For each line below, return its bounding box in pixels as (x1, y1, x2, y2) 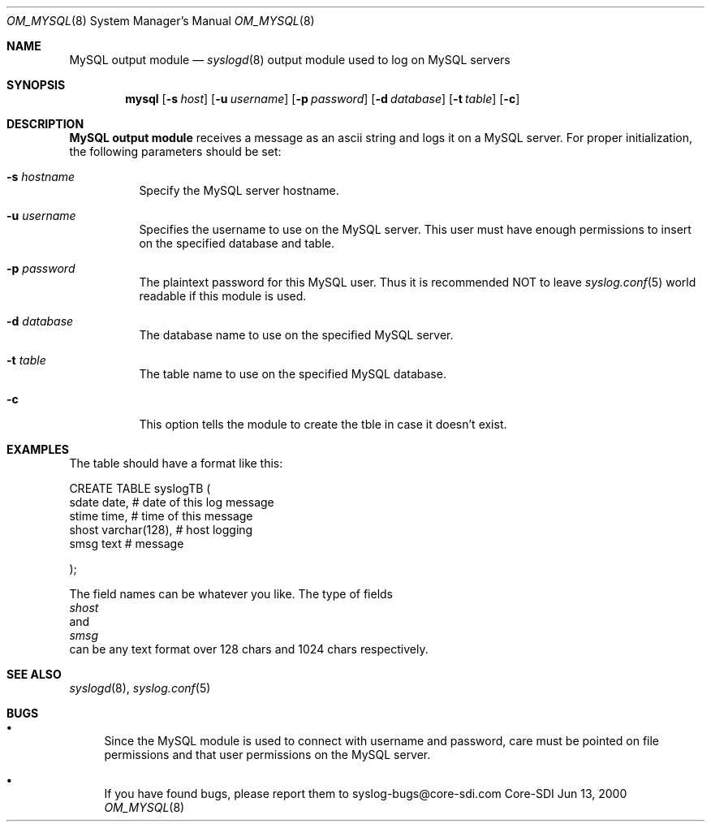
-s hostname (6, 170, 75, 183)
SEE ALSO (6, 667, 62, 681)
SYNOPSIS (6, 78, 66, 92)
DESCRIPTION (6, 117, 84, 131)
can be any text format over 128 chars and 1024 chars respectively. (69, 642, 429, 656)
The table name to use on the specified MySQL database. (139, 367, 446, 381)
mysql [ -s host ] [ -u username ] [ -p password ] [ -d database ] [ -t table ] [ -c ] (125, 92, 520, 106)
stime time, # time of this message (69, 509, 253, 523)
